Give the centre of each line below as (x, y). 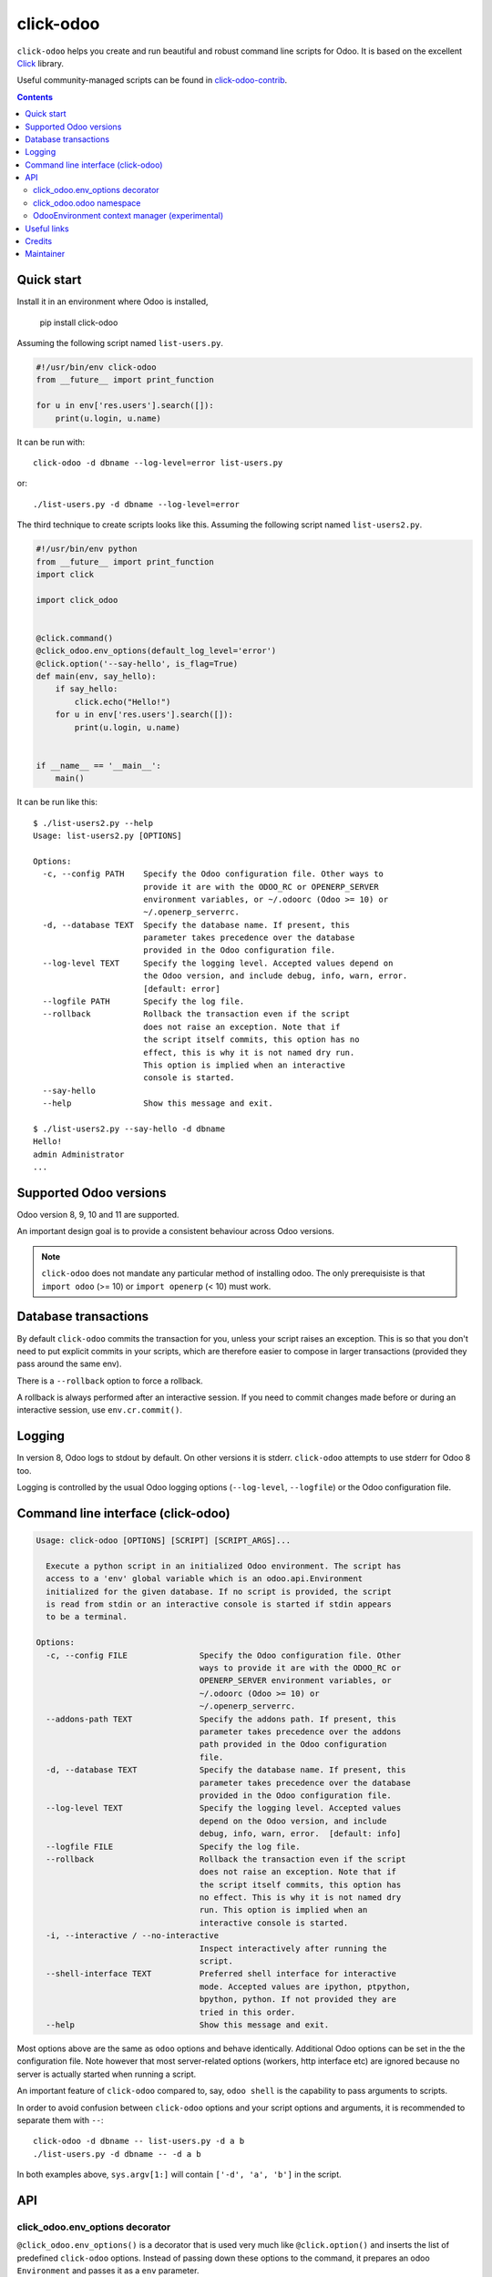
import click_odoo (77, 600)
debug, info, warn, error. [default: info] (300, 1834)
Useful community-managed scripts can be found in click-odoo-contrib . (152, 80)
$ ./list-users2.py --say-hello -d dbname (129, 1128)
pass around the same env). (69, 1364)
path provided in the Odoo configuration (293, 1745)
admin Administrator (79, 1154)
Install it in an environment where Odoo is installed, (113, 301)
